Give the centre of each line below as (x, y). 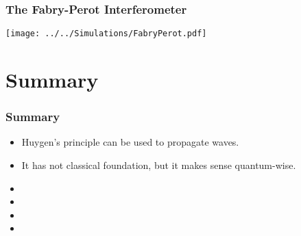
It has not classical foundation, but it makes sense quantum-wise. (159, 165)
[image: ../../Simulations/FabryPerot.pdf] (106, 34)
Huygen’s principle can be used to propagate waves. (130, 142)
